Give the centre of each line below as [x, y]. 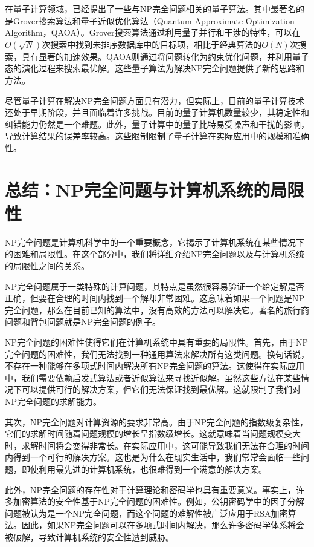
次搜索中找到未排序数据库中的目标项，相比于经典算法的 [152, 44]
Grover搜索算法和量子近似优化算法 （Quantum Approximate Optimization [154, 20]
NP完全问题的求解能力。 [53, 401]
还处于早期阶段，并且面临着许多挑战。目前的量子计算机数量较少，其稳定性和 [157, 112]
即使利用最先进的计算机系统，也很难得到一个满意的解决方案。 [144, 469]
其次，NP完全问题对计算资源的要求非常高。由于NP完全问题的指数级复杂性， [157, 421]
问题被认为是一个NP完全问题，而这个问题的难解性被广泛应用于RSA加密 [146, 513]
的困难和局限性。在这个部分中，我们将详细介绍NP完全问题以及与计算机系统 [155, 254]
